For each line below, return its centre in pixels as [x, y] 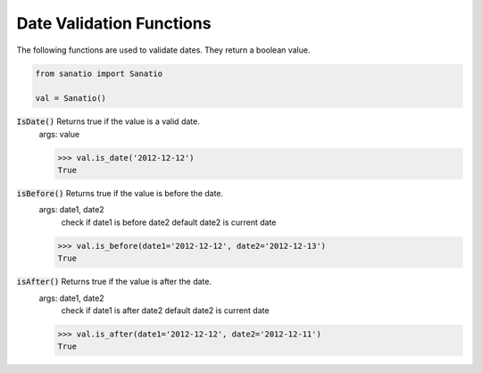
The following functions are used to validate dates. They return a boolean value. [163, 50]
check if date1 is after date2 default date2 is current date [165, 310]
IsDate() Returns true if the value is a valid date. [108, 121]
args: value [59, 134]
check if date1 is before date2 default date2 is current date [169, 222]
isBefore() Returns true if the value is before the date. [120, 194]
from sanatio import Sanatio [99, 73]
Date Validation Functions [114, 23]
